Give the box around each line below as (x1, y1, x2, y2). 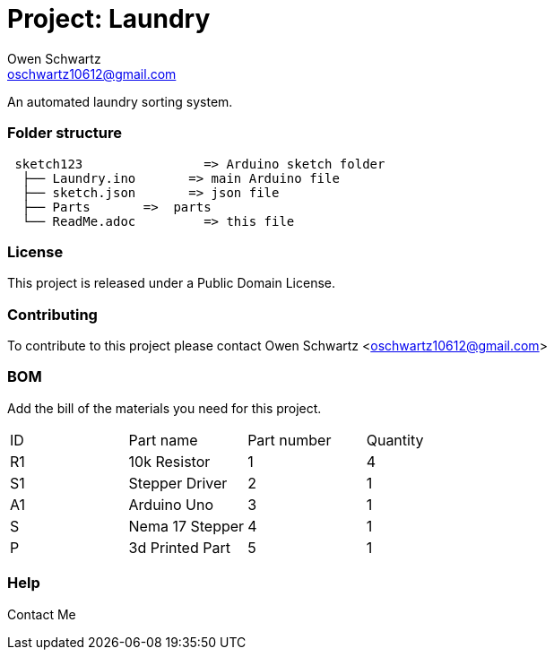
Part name (128, 430, 198, 449)
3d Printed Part (128, 538, 230, 557)
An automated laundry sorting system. (7, 93, 233, 109)
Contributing (7, 305, 98, 324)
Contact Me (7, 606, 76, 622)
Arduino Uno (128, 495, 213, 514)
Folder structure (7, 124, 122, 143)
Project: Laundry (7, 4, 211, 34)
